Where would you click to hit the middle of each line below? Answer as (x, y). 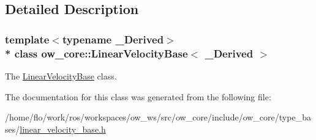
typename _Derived (113, 39)
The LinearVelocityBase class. (61, 76)
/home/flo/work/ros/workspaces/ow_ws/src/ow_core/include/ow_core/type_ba (158, 117)
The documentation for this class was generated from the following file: (138, 96)
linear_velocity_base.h (63, 129)
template (27, 39)
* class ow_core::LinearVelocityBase (96, 53)
